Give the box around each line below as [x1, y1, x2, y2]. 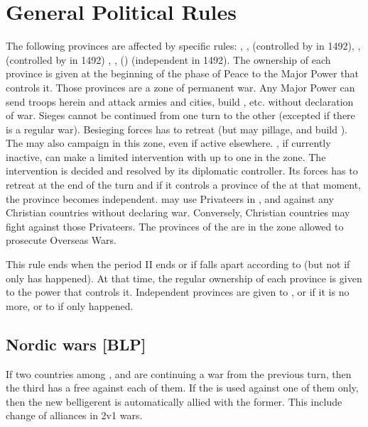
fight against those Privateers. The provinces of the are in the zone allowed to [6, 218, 344, 233]
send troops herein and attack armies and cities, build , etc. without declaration [6, 94, 354, 109]
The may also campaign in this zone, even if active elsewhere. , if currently [6, 135, 331, 150]
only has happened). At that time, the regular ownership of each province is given [6, 270, 362, 285]
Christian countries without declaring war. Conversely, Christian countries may [6, 205, 350, 220]
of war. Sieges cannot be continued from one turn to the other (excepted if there [6, 108, 355, 123]
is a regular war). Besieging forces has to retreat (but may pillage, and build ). [6, 121, 348, 136]
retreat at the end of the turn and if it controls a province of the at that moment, [6, 177, 361, 192]
